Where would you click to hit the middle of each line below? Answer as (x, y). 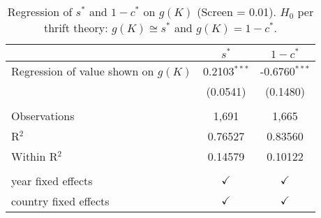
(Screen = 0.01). (237, 12)
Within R (35, 156)
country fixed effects (60, 201)
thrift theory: (76, 28)
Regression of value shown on (83, 71)
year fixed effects (52, 180)
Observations (43, 115)
